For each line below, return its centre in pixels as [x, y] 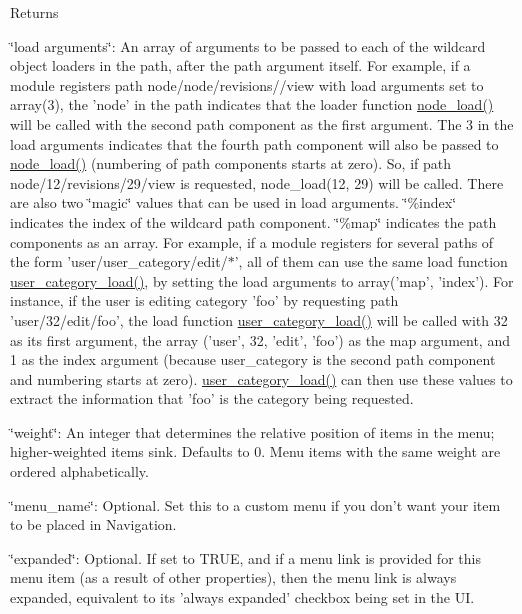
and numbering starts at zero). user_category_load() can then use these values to [261, 378]
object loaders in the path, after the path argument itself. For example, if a [240, 65]
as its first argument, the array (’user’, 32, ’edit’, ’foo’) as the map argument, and [260, 339]
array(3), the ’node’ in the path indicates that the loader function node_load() [252, 104]
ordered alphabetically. [79, 471]
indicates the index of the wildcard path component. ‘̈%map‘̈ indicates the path [253, 221]
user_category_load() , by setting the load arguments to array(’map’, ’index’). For [262, 280]
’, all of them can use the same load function [371, 261]
